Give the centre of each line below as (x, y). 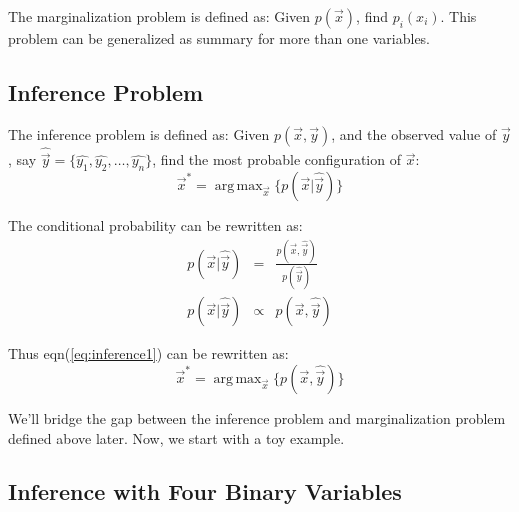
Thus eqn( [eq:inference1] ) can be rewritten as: (148, 353)
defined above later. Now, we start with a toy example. (176, 437)
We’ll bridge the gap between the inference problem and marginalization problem (257, 417)
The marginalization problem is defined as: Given (159, 16)
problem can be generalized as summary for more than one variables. (219, 38)
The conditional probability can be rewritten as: (155, 225)
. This (458, 16)
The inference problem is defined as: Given (139, 133)
